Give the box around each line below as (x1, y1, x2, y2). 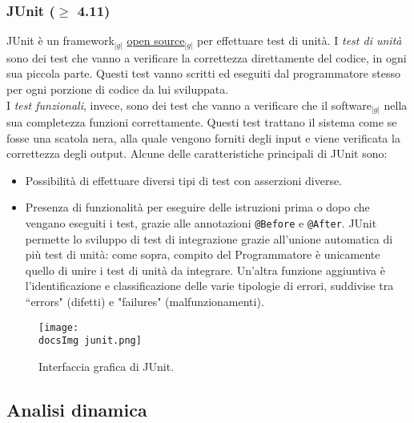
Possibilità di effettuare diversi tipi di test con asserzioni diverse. (25, 171, 343, 188)
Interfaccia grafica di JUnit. (38, 357, 175, 374)
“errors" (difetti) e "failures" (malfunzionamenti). (25, 293, 264, 310)
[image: (38, 321, 79, 333)
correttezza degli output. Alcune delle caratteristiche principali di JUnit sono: (6, 145, 388, 162)
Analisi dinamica (6, 397, 147, 421)
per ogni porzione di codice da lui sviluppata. (6, 80, 229, 97)
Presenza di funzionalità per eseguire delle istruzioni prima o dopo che (25, 199, 370, 216)
